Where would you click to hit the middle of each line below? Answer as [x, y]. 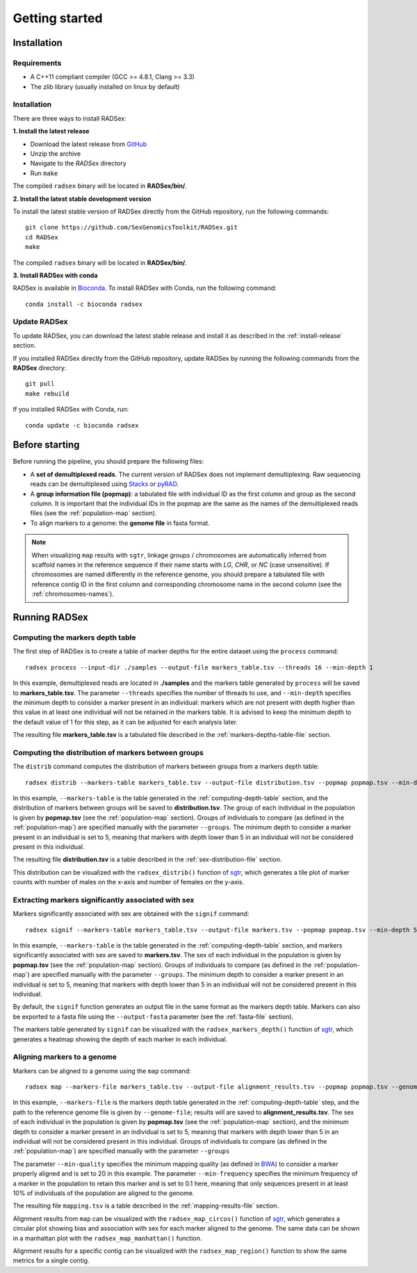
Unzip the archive [56, 154]
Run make [44, 173]
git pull [40, 384]
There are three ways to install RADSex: [69, 118]
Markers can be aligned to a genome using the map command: [102, 1071]
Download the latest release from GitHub [89, 144]
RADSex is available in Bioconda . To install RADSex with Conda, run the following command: [145, 288]
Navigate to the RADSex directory [78, 163]
